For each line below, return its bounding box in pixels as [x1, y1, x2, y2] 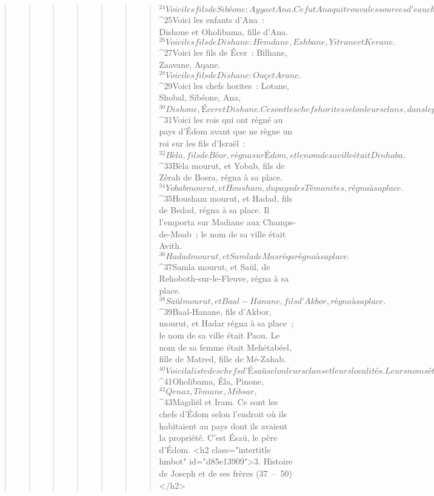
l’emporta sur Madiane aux [159, 216, 260, 228]
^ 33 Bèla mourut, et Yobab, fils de [159, 159, 285, 171]
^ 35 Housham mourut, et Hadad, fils [159, 191, 293, 204]
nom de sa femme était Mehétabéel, [159, 340, 292, 353]
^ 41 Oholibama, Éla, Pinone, [159, 374, 264, 387]
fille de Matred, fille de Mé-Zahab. [159, 352, 286, 365]
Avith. [159, 239, 182, 252]
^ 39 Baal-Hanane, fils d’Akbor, [159, 305, 272, 317]
